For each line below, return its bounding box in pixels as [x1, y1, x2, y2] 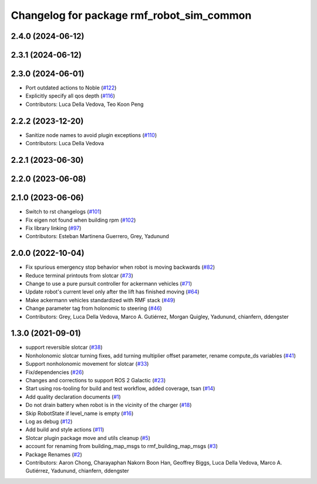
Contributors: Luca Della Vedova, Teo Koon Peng [25, 101, 144, 108]
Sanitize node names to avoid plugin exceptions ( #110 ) [25, 131, 157, 138]
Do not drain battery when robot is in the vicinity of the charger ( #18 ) [25, 402, 192, 409]
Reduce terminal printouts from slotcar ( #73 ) [25, 272, 133, 279]
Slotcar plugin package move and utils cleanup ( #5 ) [25, 434, 151, 441]
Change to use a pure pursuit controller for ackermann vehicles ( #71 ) [25, 280, 193, 287]
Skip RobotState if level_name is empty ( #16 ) [25, 409, 134, 417]
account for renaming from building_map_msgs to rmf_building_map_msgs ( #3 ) [25, 443, 218, 450]
